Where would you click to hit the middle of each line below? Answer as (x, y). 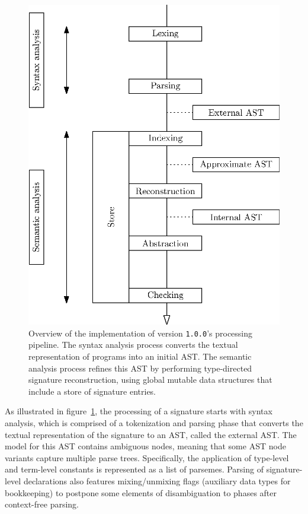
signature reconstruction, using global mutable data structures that (150, 380)
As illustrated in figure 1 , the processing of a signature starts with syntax (139, 411)
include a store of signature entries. (92, 391)
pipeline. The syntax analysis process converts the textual (133, 345)
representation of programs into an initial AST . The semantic (140, 356)
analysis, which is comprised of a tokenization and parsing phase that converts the (154, 423)
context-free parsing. (42, 504)
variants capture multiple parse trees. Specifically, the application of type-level (147, 457)
